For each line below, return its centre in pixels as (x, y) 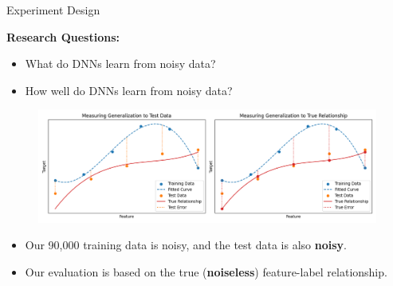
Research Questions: (63, 36)
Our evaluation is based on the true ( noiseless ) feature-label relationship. (206, 271)
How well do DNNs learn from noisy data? (129, 90)
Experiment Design (53, 10)
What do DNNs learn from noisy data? (120, 64)
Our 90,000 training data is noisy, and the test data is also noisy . (186, 245)
